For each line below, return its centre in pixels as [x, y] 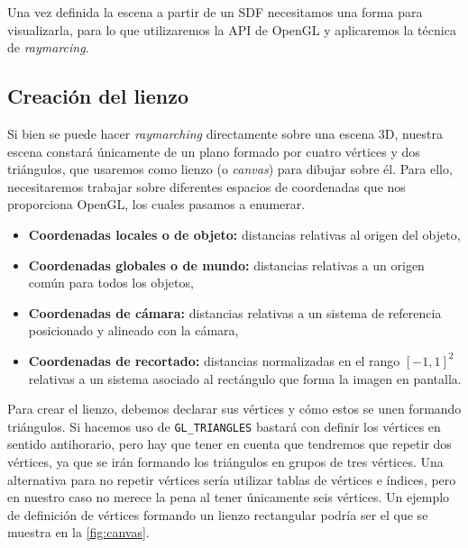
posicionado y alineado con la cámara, [133, 330]
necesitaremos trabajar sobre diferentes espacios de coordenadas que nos [206, 186]
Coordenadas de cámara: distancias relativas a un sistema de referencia [235, 312]
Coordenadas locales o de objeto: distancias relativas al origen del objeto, [244, 234]
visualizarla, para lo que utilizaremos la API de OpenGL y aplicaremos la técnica [232, 29]
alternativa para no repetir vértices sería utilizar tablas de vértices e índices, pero [232, 479]
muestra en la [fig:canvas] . [78, 532]
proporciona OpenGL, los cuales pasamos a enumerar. [156, 204]
